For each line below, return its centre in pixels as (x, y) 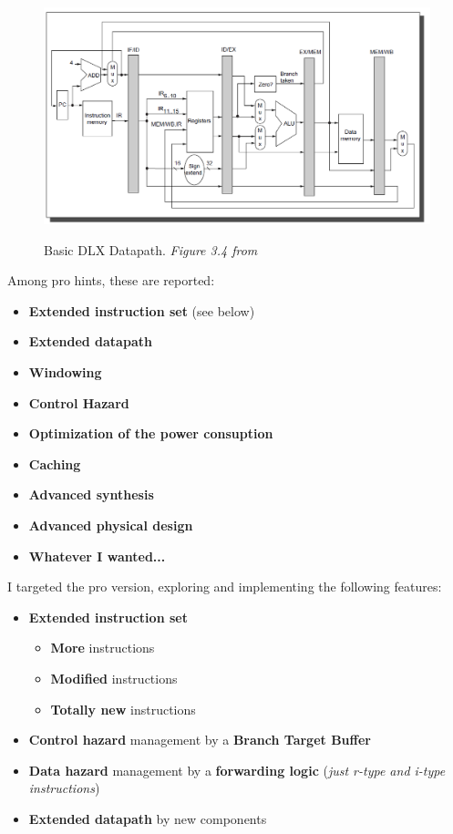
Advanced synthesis (91, 494)
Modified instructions (114, 678)
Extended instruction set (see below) (142, 310)
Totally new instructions (123, 709)
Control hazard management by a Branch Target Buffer (200, 740)
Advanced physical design (111, 525)
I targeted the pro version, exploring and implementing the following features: (225, 587)
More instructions (103, 648)
